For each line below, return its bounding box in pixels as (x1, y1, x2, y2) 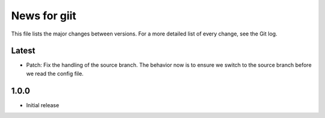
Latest (11, 46, 36, 56)
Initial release (26, 101, 60, 108)
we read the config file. (26, 70, 84, 77)
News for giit (11, 9, 76, 22)
